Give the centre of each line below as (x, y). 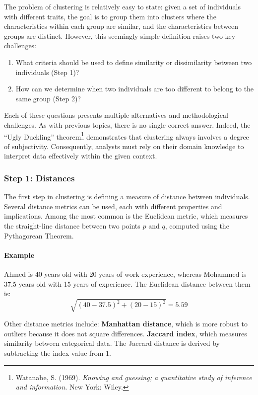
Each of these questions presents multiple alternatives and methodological (116, 115)
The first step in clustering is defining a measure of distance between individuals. (127, 197)
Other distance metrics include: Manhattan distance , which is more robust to (126, 324)
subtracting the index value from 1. (58, 353)
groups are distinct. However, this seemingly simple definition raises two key (120, 36)
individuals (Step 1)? (47, 72)
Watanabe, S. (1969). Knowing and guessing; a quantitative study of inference (134, 377)
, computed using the (197, 225)
